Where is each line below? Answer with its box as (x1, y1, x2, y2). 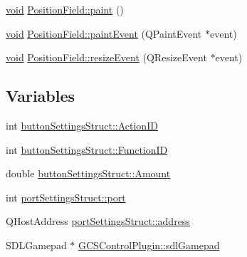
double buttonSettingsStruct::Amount (6, 166, 171, 181)
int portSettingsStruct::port (6, 189, 126, 204)
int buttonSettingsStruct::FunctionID (6, 142, 168, 157)
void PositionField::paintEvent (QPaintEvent (6, 26, 202, 41)
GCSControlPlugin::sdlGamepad (78, 237, 220, 252)
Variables (6, 85, 75, 107)
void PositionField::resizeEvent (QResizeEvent (6, 50, 207, 65)
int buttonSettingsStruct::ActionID (6, 117, 158, 132)
